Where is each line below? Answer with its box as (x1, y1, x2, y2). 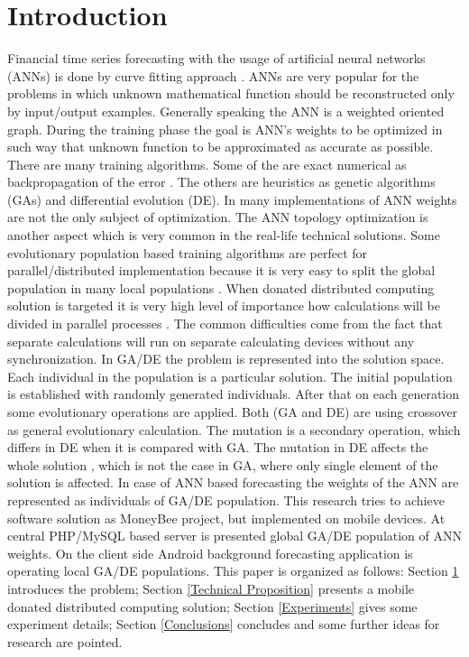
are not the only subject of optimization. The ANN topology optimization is (7, 208, 428, 227)
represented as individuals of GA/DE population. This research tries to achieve (7, 490, 445, 509)
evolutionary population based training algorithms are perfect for (7, 243, 368, 262)
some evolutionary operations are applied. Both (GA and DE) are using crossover (7, 403, 458, 421)
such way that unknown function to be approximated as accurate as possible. (7, 137, 434, 156)
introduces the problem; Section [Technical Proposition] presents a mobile (7, 578, 415, 597)
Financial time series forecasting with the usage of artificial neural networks (7, 49, 426, 68)
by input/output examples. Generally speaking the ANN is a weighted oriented (7, 101, 445, 120)
